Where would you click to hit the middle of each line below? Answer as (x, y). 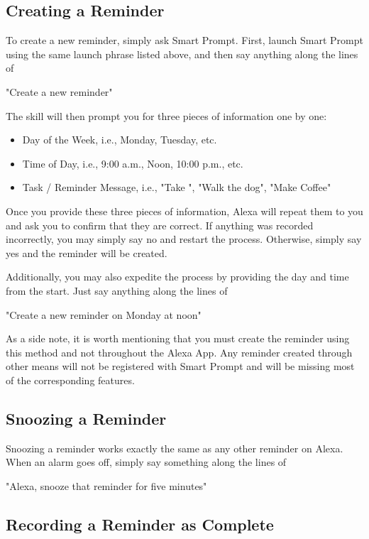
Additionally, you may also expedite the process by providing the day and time (177, 277)
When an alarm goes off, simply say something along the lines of (146, 462)
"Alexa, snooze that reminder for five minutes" (106, 485)
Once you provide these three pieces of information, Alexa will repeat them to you (184, 211)
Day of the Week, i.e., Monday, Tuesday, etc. (120, 140)
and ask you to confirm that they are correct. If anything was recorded (160, 225)
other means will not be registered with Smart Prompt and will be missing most (180, 366)
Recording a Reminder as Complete (140, 524)
